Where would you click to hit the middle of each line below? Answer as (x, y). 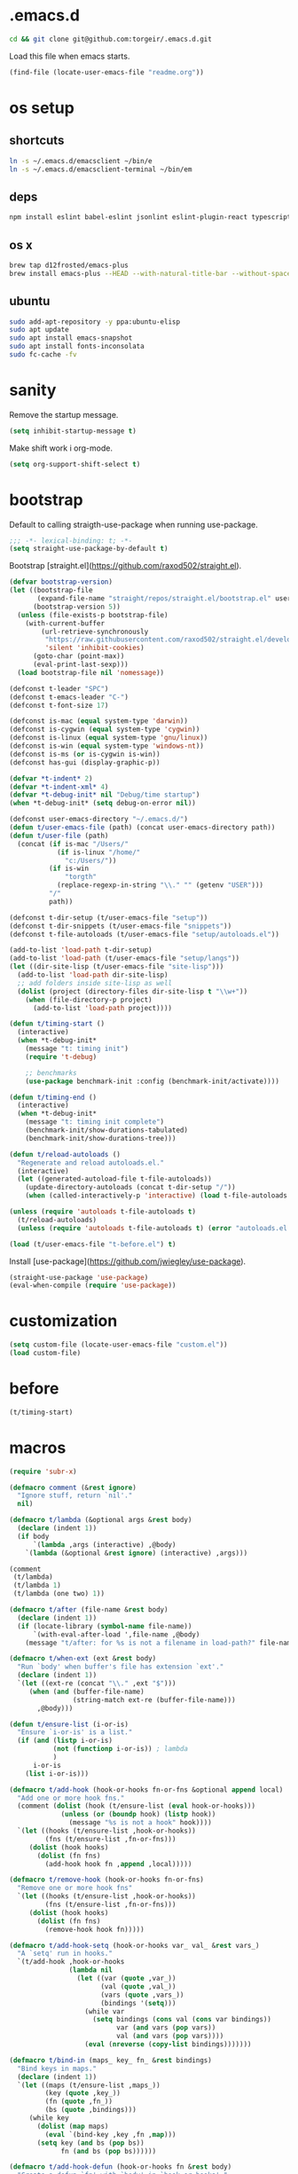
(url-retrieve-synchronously (95, 632)
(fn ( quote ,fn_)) (79, 2102)
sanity (33, 390)
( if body (33, 1536)
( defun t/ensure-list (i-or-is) (69, 1724)
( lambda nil (91, 1970)
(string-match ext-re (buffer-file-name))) (154, 1699)
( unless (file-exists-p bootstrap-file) (93, 615)
